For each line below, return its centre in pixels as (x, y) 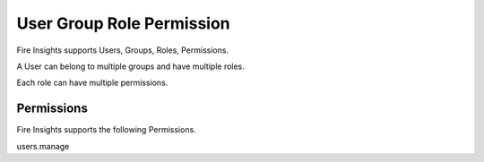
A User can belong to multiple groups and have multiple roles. (131, 66)
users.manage (43, 146)
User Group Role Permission (123, 23)
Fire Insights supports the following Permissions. (106, 130)
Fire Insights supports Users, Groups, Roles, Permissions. (122, 50)
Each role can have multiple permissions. (92, 83)
